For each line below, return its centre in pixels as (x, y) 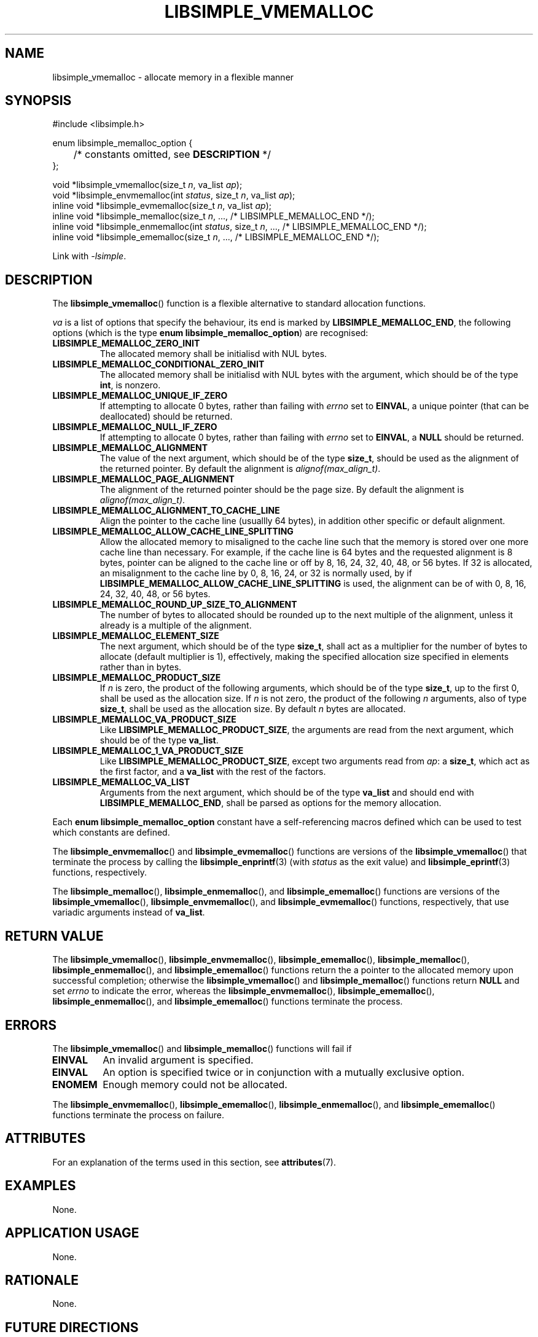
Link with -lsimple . (89, 256)
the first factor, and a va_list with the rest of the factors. (213, 772)
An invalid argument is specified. (178, 1060)
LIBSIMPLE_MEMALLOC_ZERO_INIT (126, 343)
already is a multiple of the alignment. (176, 625)
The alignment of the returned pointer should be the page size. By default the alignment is (282, 490)
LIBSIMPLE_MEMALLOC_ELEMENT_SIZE (136, 636)
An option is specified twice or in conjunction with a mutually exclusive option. (284, 1072)
